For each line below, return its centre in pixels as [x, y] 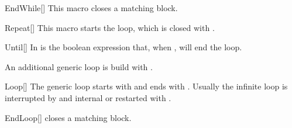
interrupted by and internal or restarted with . [88, 97]
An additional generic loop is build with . [79, 66]
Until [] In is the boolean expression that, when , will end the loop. [123, 47]
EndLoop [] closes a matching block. [68, 117]
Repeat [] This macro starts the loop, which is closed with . [110, 27]
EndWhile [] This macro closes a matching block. [91, 8]
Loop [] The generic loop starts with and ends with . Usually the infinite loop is [146, 86]
